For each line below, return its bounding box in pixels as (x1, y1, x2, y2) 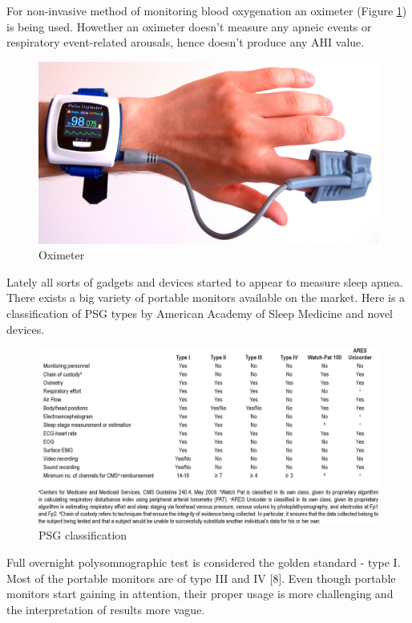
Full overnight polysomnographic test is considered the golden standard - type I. (6, 554, 401, 571)
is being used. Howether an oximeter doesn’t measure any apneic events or (6, 18, 372, 35)
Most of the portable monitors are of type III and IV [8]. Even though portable (6, 569, 396, 586)
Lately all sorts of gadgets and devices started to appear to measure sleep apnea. (6, 273, 403, 290)
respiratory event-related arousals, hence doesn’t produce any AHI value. (6, 34, 365, 51)
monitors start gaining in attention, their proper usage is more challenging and (6, 585, 394, 602)
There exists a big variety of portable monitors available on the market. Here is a (6, 289, 406, 306)
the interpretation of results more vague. (6, 601, 205, 617)
